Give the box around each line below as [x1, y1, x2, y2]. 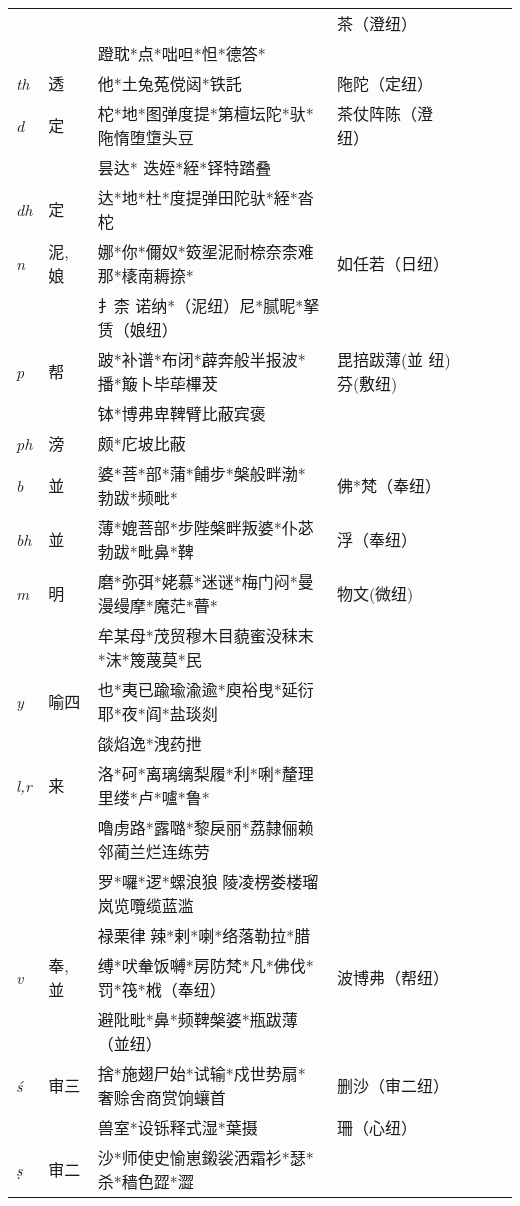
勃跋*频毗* [97, 486, 178, 509]
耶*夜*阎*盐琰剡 [97, 702, 218, 725]
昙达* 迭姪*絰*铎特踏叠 [97, 156, 272, 179]
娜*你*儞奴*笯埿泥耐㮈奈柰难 [97, 240, 314, 263]
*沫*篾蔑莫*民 [97, 648, 202, 671]
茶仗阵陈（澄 [336, 102, 433, 125]
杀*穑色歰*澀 [97, 1170, 194, 1193]
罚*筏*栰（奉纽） [97, 978, 226, 1001]
